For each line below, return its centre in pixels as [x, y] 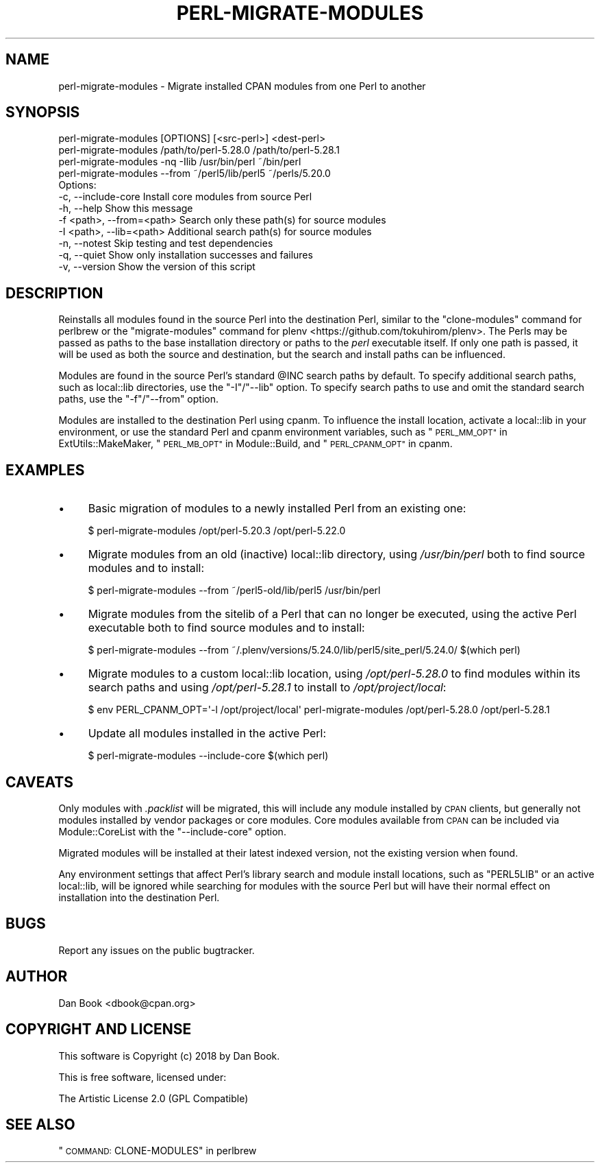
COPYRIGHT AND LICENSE [99, 1029]
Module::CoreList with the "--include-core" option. [172, 831]
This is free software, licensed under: [142, 1077]
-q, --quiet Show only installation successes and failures [186, 255]
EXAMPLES [45, 470]
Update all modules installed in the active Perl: [207, 734]
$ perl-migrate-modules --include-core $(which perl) [208, 756]
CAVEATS [39, 782]
